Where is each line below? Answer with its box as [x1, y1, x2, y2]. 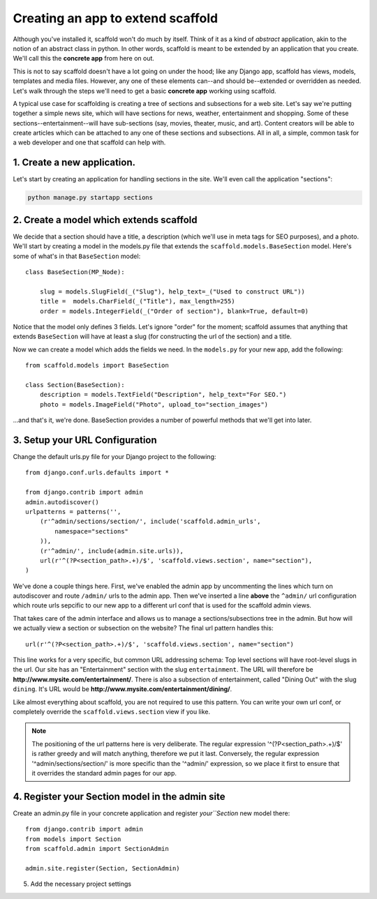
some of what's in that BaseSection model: [13, 252, 141, 260]
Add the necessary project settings [30, 879, 132, 889]
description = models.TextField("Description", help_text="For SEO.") [39, 391, 287, 399]
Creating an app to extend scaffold [13, 10, 219, 26]
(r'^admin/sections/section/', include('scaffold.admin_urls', [39, 518, 261, 526]
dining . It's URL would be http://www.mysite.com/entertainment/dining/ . [13, 685, 232, 693]
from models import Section [25, 835, 121, 843]
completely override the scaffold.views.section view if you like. [13, 707, 211, 716]
